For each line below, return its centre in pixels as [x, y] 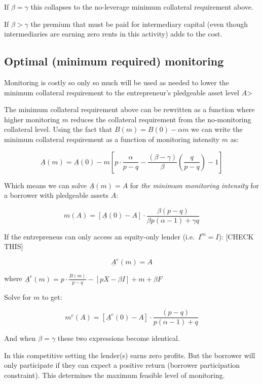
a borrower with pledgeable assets [57, 195]
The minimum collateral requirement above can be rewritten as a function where [129, 109]
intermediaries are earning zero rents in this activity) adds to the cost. [113, 34]
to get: [52, 296]
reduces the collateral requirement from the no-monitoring [161, 119]
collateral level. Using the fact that [58, 129]
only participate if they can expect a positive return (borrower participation [122, 365]
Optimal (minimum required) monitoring [114, 61]
